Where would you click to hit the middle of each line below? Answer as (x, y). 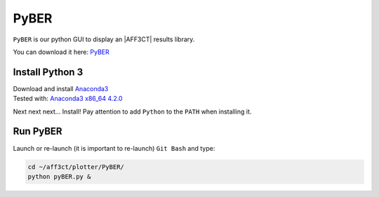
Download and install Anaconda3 (61, 88)
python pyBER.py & (59, 176)
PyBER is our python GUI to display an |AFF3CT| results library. (104, 39)
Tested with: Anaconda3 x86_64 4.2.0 (68, 99)
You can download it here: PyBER (61, 52)
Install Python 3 (48, 72)
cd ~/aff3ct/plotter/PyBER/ (76, 167)
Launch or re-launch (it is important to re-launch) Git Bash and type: (114, 148)
